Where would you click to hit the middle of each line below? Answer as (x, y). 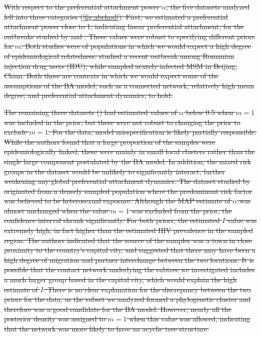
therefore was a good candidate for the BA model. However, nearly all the (118, 309)
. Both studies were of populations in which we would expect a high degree (136, 46)
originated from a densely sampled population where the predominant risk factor (128, 191)
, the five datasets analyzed (208, 7)
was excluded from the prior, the (182, 210)
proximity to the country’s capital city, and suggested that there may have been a (130, 250)
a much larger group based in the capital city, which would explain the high (120, 279)
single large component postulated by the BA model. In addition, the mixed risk (128, 161)
